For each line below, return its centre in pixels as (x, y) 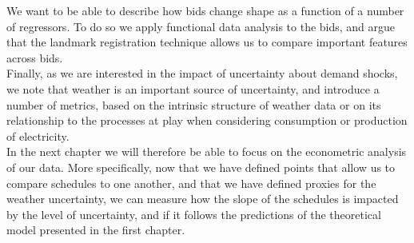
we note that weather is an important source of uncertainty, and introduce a (193, 88)
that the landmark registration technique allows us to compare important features (207, 42)
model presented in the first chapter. (96, 230)
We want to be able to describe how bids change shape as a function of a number (205, 10)
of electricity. (38, 135)
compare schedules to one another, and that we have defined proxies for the (191, 183)
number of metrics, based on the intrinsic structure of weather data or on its (194, 104)
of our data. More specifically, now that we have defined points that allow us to (201, 167)
